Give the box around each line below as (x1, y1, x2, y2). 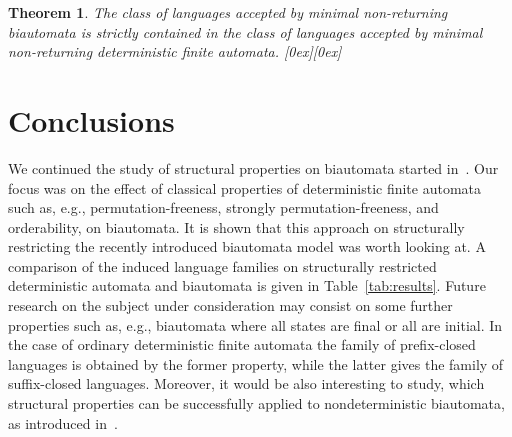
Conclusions (8, 99, 175, 140)
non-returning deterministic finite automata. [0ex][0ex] (8, 41, 342, 62)
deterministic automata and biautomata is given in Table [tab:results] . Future (8, 275, 486, 296)
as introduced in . (8, 412, 118, 433)
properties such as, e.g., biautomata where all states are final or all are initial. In (8, 314, 503, 335)
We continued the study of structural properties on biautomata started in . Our (8, 157, 499, 178)
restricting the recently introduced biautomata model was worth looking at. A (8, 236, 486, 257)
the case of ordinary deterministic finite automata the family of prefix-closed (8, 334, 476, 355)
